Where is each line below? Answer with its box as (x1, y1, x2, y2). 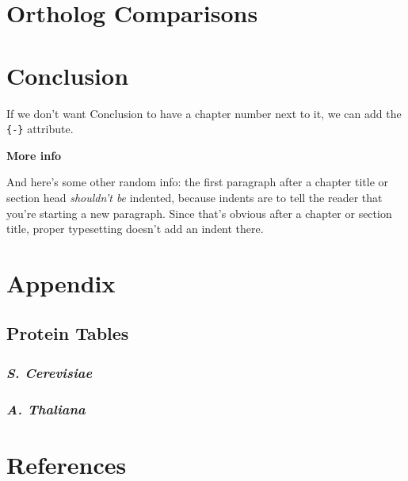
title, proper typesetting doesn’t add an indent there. (6, 220, 264, 237)
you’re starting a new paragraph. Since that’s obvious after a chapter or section (6, 204, 392, 221)
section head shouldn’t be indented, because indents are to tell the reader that (6, 189, 383, 205)
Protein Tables (6, 321, 129, 345)
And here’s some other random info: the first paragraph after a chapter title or (6, 174, 389, 190)
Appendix (6, 266, 116, 299)
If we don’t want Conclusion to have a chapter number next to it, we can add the (6, 105, 402, 121)
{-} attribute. (6, 120, 74, 137)
